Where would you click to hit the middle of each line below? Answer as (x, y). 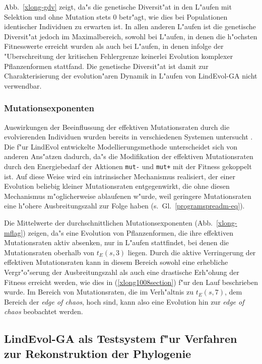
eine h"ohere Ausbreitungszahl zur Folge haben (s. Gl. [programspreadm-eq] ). (124, 206)
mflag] (14, 232)
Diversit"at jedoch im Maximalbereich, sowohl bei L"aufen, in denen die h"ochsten (131, 36)
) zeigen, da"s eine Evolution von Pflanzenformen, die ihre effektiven (128, 232)
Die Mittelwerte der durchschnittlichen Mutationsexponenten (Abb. (108, 222)
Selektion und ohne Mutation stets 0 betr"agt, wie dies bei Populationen (116, 16)
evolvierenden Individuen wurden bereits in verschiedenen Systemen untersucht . (128, 137)
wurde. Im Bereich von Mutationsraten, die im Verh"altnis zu (99, 292)
